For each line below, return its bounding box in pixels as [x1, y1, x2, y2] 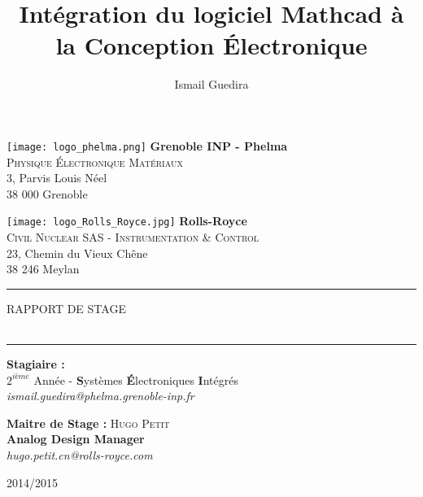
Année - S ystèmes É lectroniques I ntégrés [33, 371, 238, 388]
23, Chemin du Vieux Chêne [7, 244, 148, 261]
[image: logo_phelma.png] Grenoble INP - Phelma [7, 137, 288, 154]
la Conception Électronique [55, 28, 368, 62]
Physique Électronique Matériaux [7, 153, 183, 170]
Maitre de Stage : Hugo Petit [7, 414, 170, 431]
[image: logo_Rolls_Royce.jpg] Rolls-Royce [7, 212, 247, 229]
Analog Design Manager [7, 430, 145, 447]
